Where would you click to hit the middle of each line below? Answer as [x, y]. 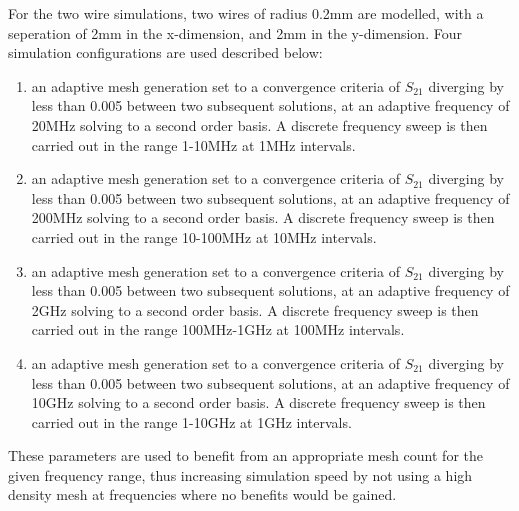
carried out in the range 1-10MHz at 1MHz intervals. [193, 144]
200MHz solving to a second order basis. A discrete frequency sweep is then [263, 217]
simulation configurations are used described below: [165, 52]
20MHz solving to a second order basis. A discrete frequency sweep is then [259, 124]
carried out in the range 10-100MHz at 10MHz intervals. [204, 236]
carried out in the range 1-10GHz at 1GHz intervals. [191, 421]
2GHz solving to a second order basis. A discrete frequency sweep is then [255, 309]
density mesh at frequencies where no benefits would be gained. [202, 494]
